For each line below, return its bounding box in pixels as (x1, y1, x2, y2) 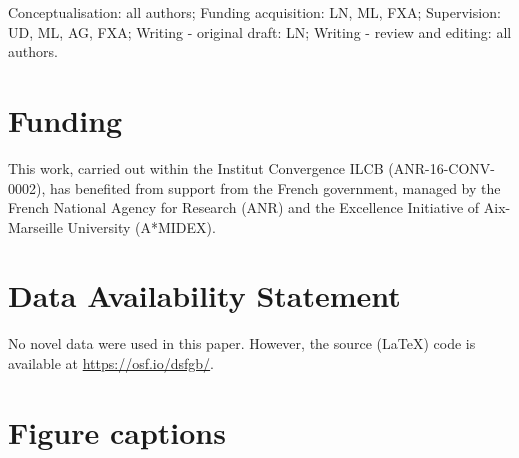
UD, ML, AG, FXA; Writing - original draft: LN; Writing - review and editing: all (8, 21, 512, 42)
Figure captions (8, 411, 226, 452)
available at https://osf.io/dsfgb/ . (8, 353, 215, 373)
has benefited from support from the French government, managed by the (49, 177, 501, 198)
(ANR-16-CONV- (388, 157, 495, 178)
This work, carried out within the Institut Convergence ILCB (8, 157, 384, 178)
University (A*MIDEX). (67, 216, 216, 237)
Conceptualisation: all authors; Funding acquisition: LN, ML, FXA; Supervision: (8, 2, 501, 22)
